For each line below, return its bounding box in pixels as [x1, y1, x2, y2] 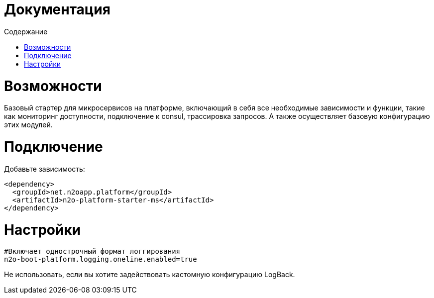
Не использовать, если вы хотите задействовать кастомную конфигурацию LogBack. [4, 270, 295, 279]
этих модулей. [4, 120, 53, 129]
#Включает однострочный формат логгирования [4, 247, 181, 256]
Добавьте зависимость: [4, 164, 85, 173]
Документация [4, 1, 110, 18]
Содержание [4, 27, 48, 36]
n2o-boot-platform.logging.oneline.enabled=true [4, 255, 197, 264]
